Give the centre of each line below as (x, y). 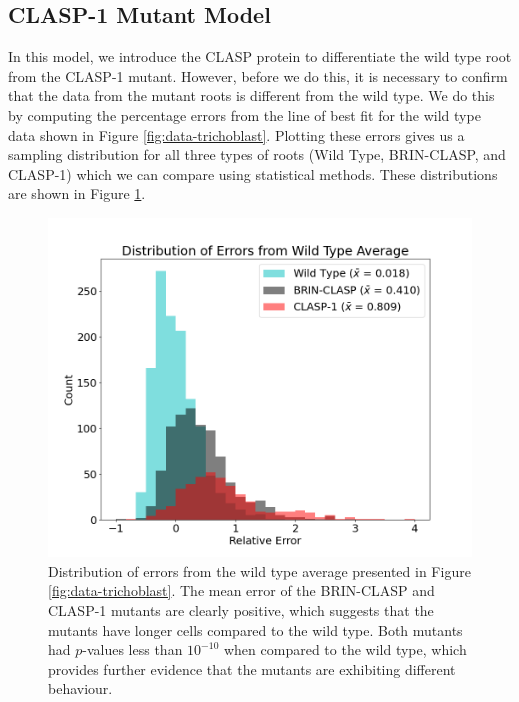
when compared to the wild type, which (345, 649)
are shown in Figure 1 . (77, 193)
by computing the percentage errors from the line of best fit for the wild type (244, 114)
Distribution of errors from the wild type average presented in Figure (259, 570)
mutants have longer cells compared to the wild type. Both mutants (255, 629)
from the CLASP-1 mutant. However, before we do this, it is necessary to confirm (258, 75)
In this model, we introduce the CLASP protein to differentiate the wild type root (260, 56)
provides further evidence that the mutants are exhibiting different (252, 668)
